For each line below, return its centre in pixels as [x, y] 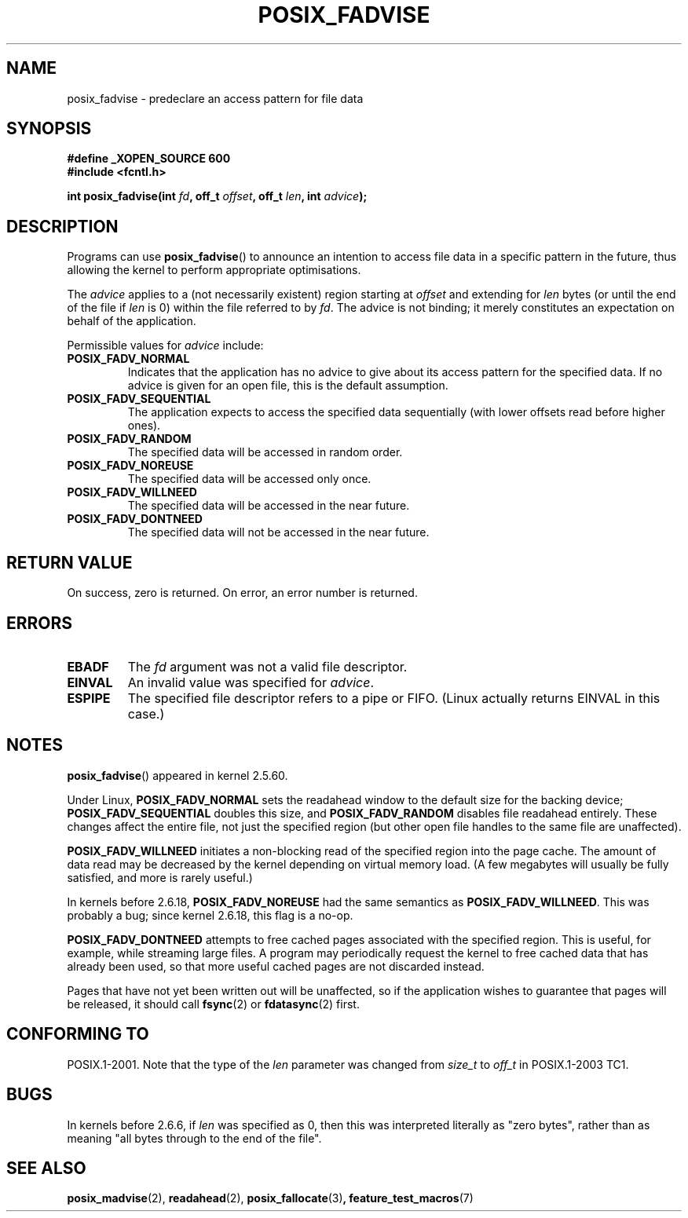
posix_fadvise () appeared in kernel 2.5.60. [177, 775]
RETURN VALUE [70, 562]
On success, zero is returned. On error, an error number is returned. [242, 593]
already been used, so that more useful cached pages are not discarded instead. [276, 966]
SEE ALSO [46, 1168]
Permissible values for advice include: [165, 346]
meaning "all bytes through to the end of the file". [194, 1138]
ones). [144, 426]
